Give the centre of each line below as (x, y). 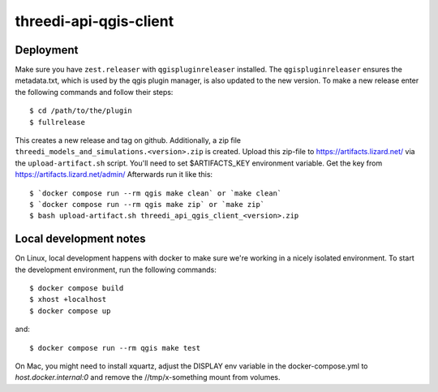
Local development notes (80, 239)
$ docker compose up (70, 311)
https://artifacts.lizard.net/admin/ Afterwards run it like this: (114, 174)
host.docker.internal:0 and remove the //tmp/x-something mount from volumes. (148, 377)
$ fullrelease (57, 122)
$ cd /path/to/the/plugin (81, 111)
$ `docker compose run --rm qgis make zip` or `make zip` (147, 204)
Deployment (47, 50)
